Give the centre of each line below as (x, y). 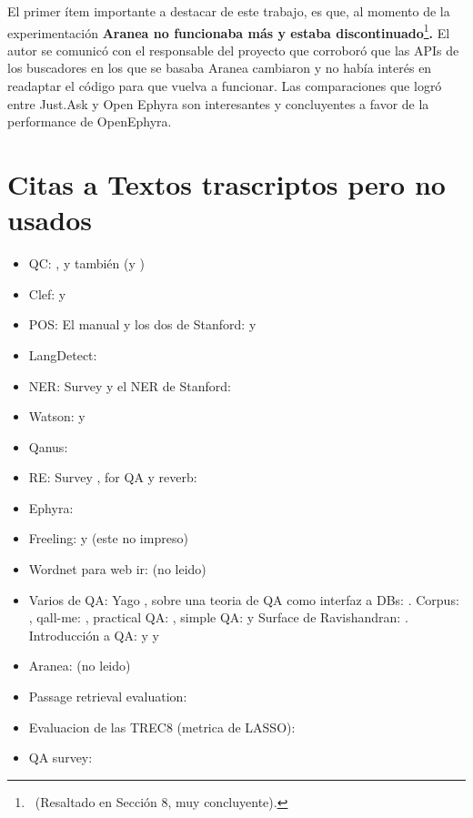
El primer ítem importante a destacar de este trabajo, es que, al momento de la (229, 11)
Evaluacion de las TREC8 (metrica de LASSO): (162, 727)
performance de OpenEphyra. (90, 121)
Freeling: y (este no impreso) (108, 538)
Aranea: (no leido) (80, 666)
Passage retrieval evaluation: (108, 697)
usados (50, 220)
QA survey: (60, 757)
